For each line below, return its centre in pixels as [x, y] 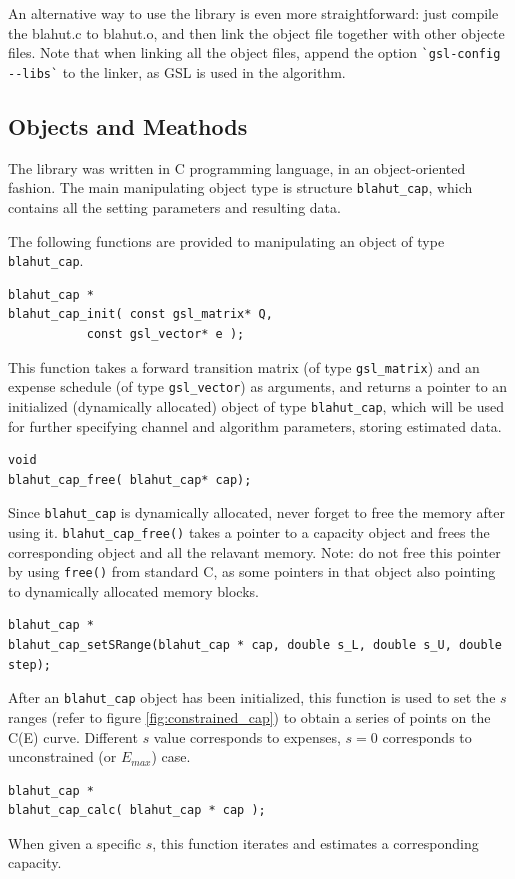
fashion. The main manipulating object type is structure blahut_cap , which [240, 187]
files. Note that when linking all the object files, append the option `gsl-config [254, 52]
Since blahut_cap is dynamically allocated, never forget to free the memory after [256, 512]
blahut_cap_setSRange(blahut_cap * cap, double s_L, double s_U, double [255, 645]
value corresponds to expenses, [247, 736]
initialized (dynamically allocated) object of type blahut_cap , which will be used [256, 405]
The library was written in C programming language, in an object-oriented [237, 167]
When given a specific [75, 842]
